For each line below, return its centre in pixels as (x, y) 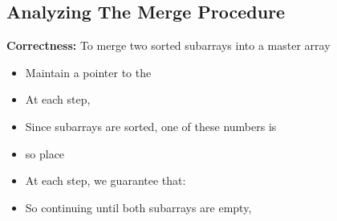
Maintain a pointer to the (88, 72)
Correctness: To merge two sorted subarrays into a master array (168, 45)
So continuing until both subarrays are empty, (138, 207)
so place (45, 153)
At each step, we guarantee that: (106, 180)
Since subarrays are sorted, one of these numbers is (151, 126)
